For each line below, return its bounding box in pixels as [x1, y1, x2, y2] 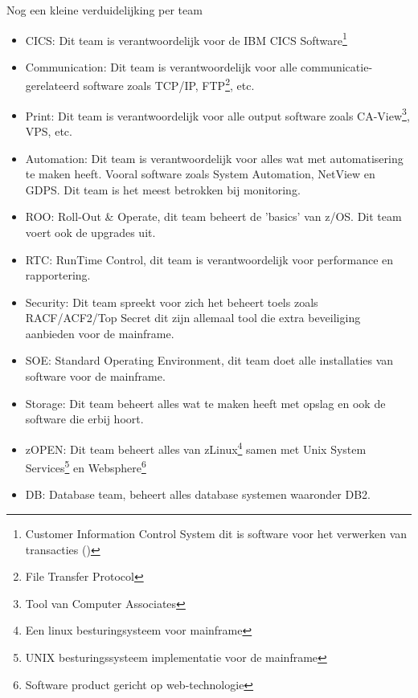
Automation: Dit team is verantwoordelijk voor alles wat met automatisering [25, 149, 404, 166]
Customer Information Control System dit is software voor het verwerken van [25, 525, 408, 541]
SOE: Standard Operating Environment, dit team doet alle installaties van [25, 352, 394, 369]
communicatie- [301, 58, 373, 75]
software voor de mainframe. [25, 368, 166, 385]
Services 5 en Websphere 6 [25, 457, 146, 476]
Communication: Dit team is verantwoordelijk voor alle [25, 58, 297, 75]
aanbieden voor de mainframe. [25, 325, 174, 341]
